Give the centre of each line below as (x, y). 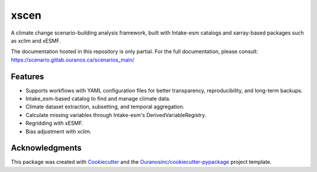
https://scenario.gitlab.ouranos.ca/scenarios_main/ (72, 60)
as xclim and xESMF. (36, 40)
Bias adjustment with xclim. (59, 131)
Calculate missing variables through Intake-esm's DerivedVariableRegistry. (116, 115)
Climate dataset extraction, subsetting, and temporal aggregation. (105, 107)
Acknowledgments (46, 148)
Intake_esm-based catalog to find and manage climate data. (98, 99)
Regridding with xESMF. (54, 123)
